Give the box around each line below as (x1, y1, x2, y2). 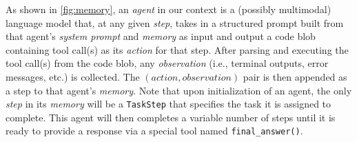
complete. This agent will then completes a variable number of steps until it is (6, 110, 336, 124)
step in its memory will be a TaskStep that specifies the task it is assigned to (6, 97, 331, 111)
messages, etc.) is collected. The (6, 69, 140, 83)
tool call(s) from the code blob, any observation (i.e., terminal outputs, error (6, 56, 329, 70)
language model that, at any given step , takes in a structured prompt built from (6, 15, 344, 30)
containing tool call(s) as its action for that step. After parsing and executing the (6, 42, 349, 57)
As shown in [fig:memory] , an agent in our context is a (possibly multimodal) (6, 2, 331, 16)
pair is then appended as (243, 69, 347, 83)
